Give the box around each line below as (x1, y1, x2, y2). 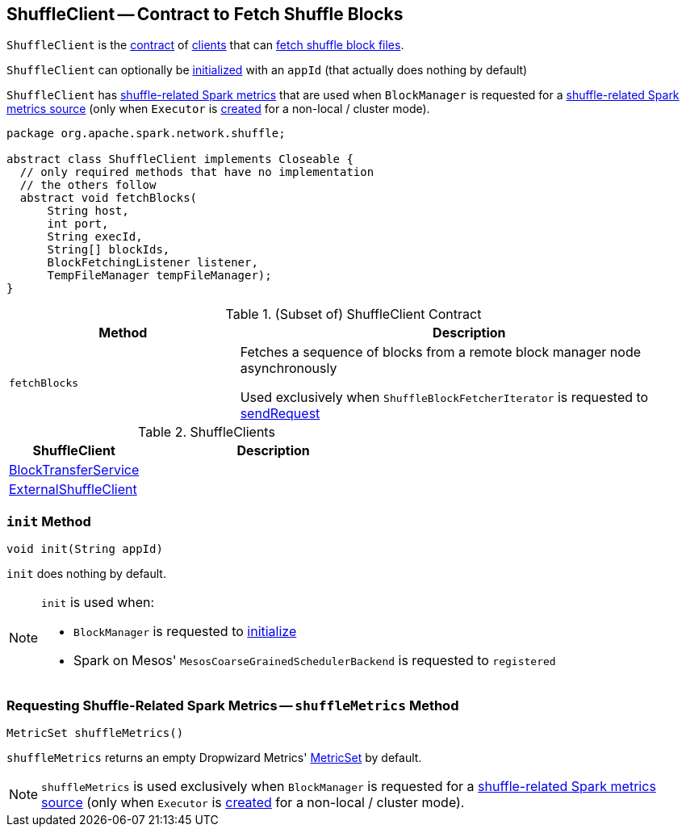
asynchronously (240, 360, 337, 377)
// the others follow (19, 178, 157, 192)
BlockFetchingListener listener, (47, 256, 258, 270)
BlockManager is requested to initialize (73, 623, 297, 640)
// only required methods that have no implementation (19, 165, 374, 179)
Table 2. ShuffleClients (138, 424, 275, 441)
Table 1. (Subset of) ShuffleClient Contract (225, 306, 482, 323)
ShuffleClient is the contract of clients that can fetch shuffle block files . (6, 38, 404, 52)
